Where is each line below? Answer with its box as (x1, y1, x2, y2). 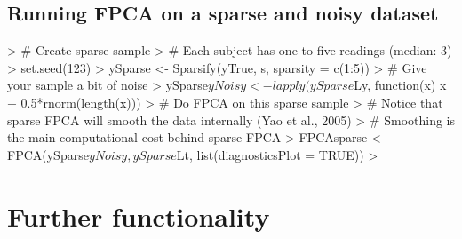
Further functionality (7, 197, 270, 234)
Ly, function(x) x (354, 76, 447, 94)
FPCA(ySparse (7, 145, 89, 163)
